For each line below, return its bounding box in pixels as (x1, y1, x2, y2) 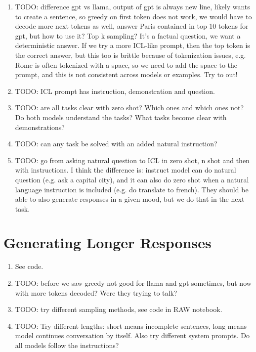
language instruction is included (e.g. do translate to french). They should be (15, 184, 249, 194)
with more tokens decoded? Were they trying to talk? (15, 287, 177, 298)
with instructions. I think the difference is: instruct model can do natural (15, 165, 236, 175)
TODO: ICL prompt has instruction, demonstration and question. (15, 86, 215, 96)
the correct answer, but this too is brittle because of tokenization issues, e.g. (15, 49, 246, 60)
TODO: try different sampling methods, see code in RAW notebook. (15, 304, 222, 314)
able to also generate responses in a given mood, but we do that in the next (15, 194, 245, 204)
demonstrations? (15, 122, 65, 132)
